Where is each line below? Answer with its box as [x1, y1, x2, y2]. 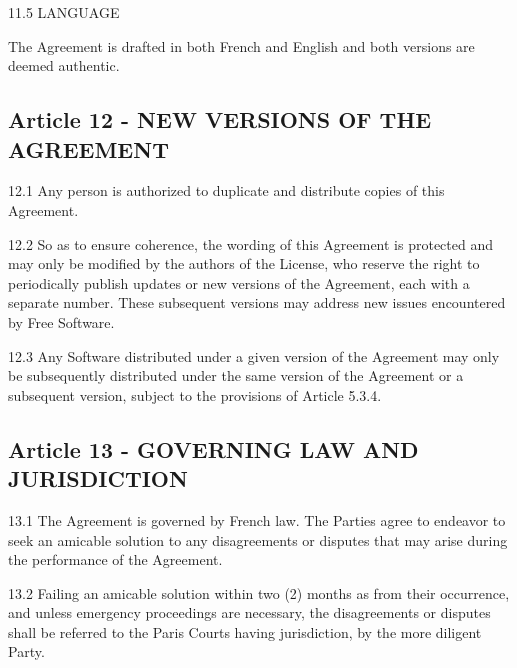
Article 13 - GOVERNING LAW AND [8, 433, 419, 464]
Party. [8, 641, 45, 662]
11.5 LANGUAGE [8, 2, 120, 22]
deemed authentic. [8, 55, 120, 76]
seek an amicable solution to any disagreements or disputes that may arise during [8, 529, 508, 550]
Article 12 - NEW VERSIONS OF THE [8, 104, 432, 135]
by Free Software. [8, 311, 115, 332]
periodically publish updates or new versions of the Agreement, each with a [8, 272, 470, 293]
